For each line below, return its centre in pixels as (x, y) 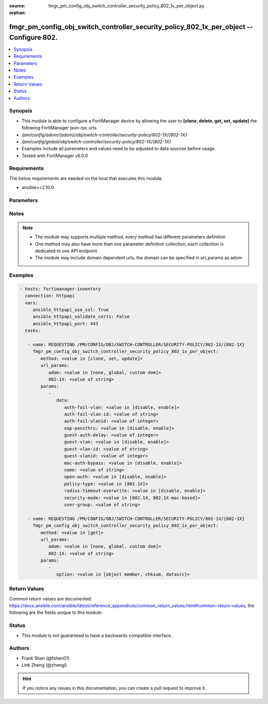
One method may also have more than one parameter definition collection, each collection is (129, 244)
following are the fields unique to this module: (56, 612)
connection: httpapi (50, 296)
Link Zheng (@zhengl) (44, 665)
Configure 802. (33, 37)
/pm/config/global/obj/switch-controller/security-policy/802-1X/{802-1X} (96, 141)
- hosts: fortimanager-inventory (60, 289)
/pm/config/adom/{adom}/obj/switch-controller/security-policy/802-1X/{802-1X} (104, 135)
